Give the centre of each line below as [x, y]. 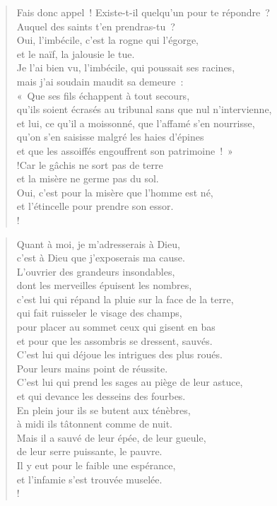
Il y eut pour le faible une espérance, [96, 465]
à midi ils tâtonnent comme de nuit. [94, 424]
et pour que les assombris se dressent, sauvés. [114, 340]
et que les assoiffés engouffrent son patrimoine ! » [125, 150]
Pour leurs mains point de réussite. [92, 368]
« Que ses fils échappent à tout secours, [103, 95]
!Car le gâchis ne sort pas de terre [90, 164]
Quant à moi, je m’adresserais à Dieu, [98, 243]
